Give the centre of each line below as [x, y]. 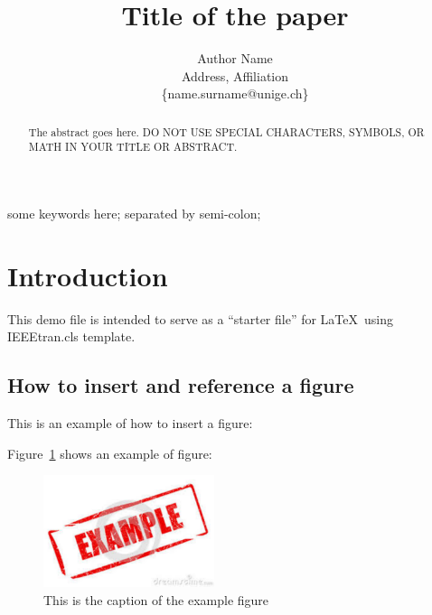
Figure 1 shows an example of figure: [110, 453]
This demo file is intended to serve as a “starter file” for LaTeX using [200, 318]
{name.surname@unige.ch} [235, 93]
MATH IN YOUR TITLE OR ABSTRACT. [133, 147]
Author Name [235, 58]
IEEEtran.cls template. [71, 336]
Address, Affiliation [235, 75]
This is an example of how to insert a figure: [130, 423]
